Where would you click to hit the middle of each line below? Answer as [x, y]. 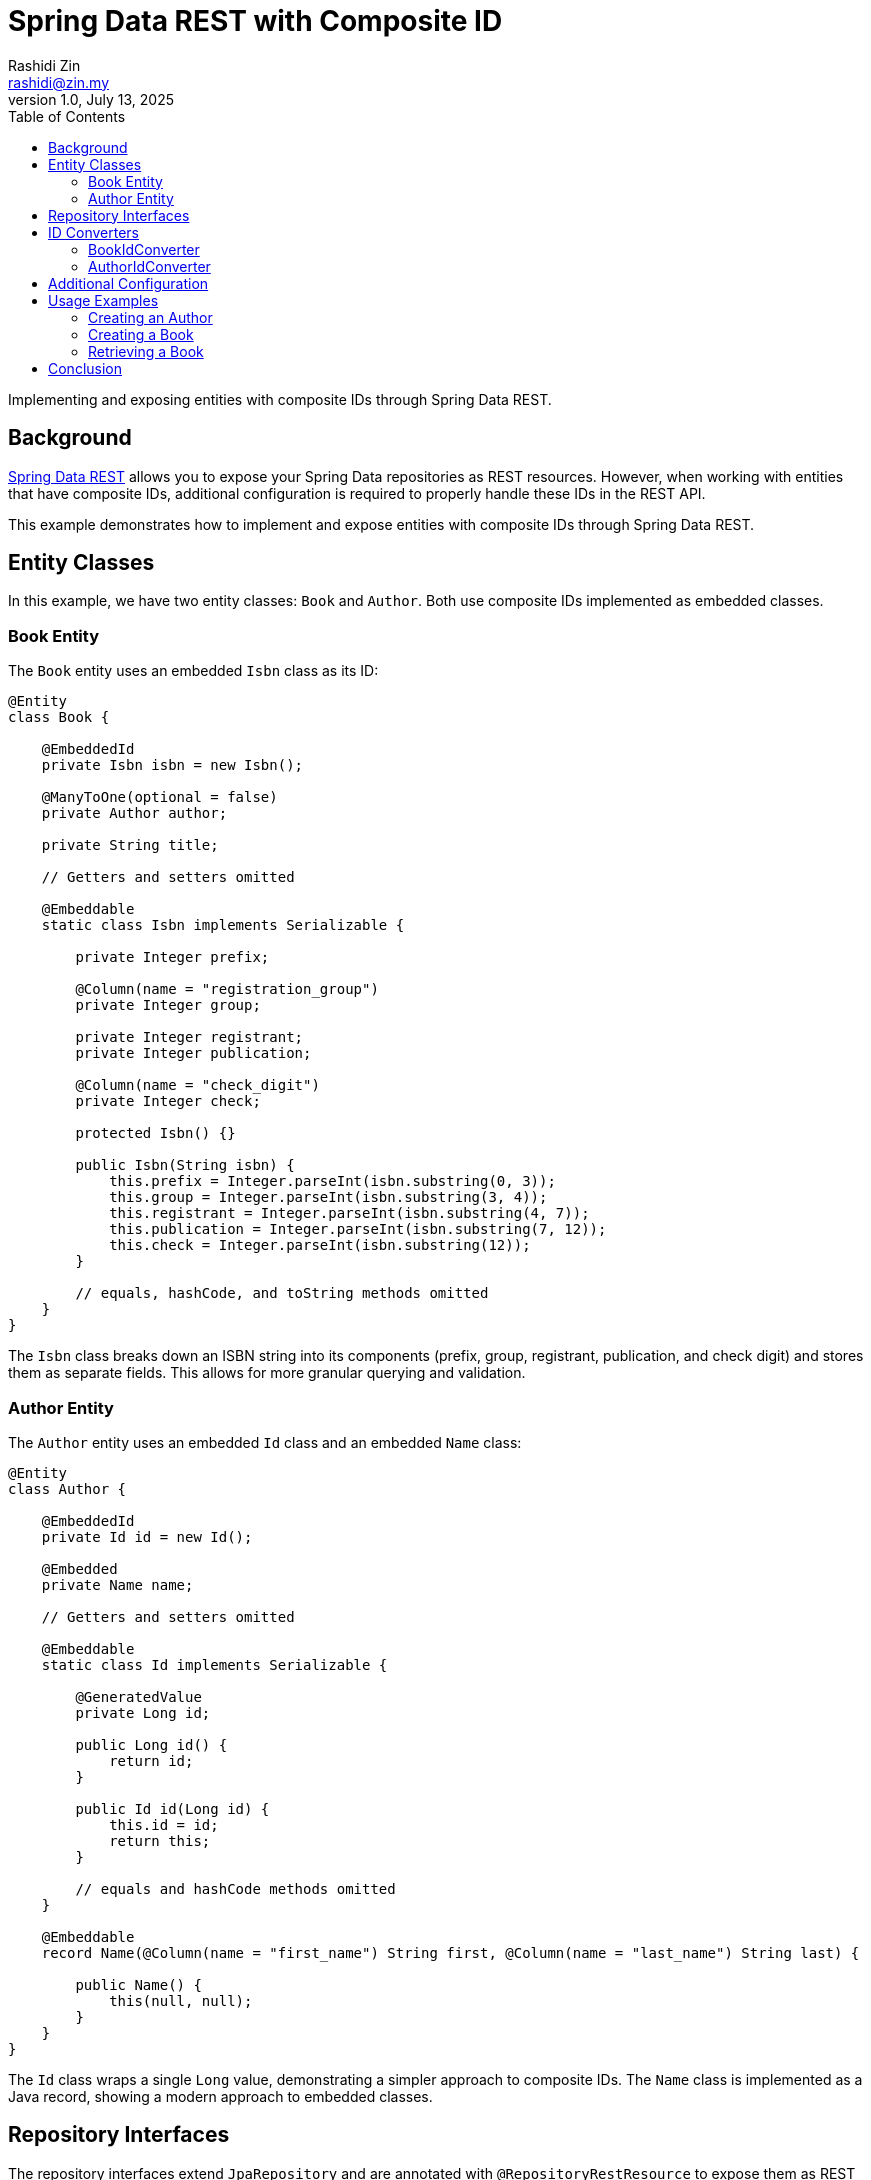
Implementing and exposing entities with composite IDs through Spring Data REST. [280, 399]
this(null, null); [181, 2000]
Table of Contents [67, 116]
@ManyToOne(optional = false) [159, 797]
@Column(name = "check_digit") [197, 1085]
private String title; [130, 845]
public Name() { [138, 1984]
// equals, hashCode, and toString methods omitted [282, 1293]
